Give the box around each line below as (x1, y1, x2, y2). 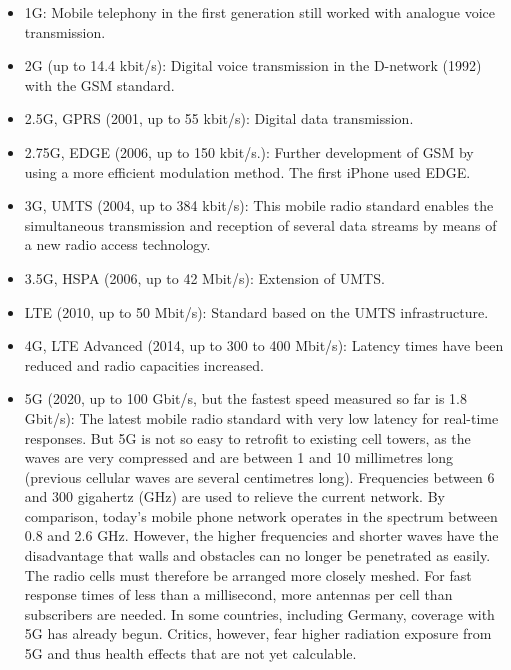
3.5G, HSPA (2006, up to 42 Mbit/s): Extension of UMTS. (24, 267, 385, 288)
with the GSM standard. (24, 74, 175, 95)
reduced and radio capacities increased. (24, 354, 264, 375)
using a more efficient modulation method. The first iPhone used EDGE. (24, 161, 471, 182)
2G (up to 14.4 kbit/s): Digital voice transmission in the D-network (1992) (24, 55, 482, 76)
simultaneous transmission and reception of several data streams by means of (24, 214, 497, 235)
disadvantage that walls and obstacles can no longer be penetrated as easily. (24, 545, 491, 566)
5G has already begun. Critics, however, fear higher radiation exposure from (24, 623, 492, 644)
